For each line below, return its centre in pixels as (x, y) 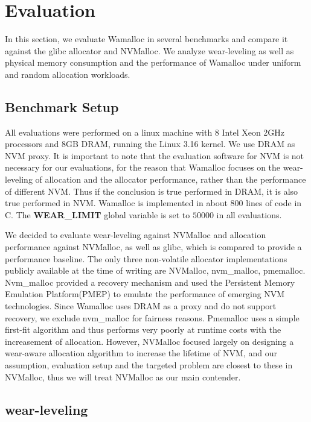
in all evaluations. (249, 214)
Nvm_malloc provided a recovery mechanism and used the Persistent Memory (150, 282)
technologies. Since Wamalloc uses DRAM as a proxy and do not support (141, 306)
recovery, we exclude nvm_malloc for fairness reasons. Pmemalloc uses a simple (152, 317)
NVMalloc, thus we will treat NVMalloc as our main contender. (123, 376)
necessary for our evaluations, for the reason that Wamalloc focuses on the (143, 167)
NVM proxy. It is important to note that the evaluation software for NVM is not (155, 155)
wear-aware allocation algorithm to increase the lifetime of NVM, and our (141, 353)
